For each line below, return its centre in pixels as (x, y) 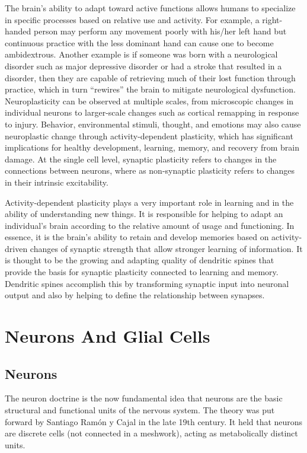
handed (18, 31)
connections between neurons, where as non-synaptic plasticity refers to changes (150, 170)
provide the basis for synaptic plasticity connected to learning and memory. (142, 272)
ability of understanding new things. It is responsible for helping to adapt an (144, 214)
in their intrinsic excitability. (57, 182)
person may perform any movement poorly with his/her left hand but (160, 31)
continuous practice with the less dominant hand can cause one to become (139, 42)
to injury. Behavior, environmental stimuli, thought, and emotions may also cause (153, 124)
